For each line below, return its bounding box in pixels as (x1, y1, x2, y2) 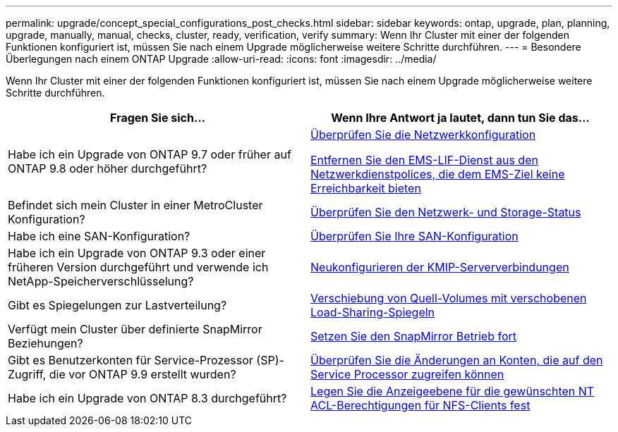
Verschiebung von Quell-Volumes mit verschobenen (310, 291, 587, 305)
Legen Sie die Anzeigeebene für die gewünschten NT (310, 384, 595, 398)
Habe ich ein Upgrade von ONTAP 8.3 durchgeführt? (8, 391, 287, 405)
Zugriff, (8, 367, 47, 381)
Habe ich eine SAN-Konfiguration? (8, 229, 190, 243)
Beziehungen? (8, 336, 83, 350)
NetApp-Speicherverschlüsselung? (8, 274, 194, 288)
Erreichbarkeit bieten (310, 181, 421, 195)
